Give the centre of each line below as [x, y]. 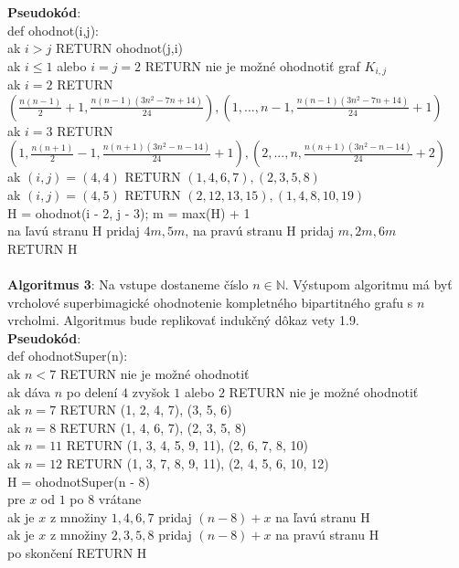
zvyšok [151, 391]
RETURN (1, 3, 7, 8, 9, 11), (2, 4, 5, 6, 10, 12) [197, 463]
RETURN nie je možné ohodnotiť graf [252, 65]
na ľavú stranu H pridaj [74, 231]
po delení [92, 391]
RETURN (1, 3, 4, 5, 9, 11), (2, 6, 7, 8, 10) [187, 445]
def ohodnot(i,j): [53, 30]
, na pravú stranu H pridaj [260, 231]
